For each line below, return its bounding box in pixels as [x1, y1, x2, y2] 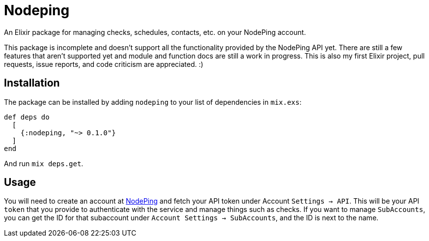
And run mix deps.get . [4, 159, 84, 168]
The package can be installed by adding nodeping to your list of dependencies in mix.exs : [4, 97, 302, 106]
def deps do [4, 113, 50, 121]
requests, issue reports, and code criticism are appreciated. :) [4, 60, 203, 68]
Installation [4, 77, 60, 90]
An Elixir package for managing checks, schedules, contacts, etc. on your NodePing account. [4, 28, 306, 36]
